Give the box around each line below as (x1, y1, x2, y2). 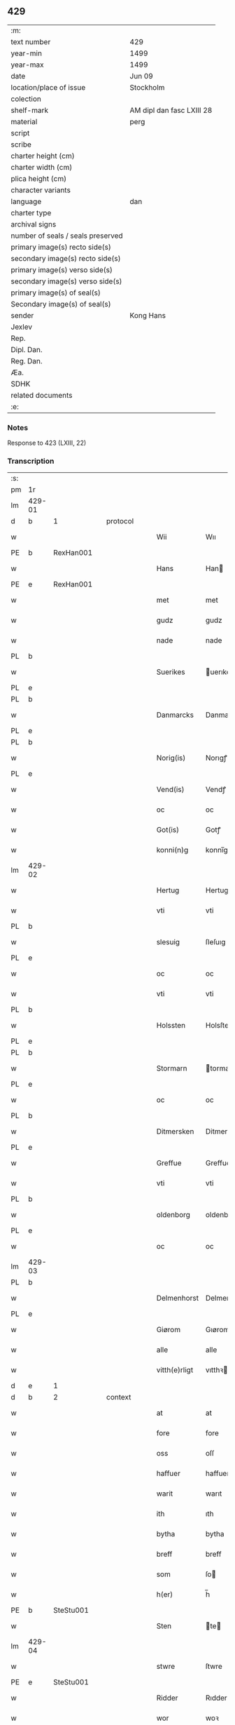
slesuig (156, 937, 180, 947)
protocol (106, 516, 134, 526)
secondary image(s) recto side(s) (10, 253, 121, 263)
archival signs (10, 219, 57, 229)
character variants (10, 185, 71, 195)
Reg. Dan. (10, 356, 43, 365)
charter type (10, 208, 52, 217)
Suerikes (156, 667, 185, 677)
